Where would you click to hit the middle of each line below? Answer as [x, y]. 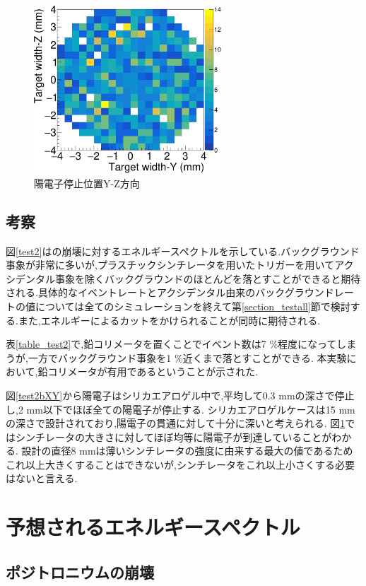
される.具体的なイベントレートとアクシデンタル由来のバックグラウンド [170, 292]
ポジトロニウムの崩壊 [80, 572]
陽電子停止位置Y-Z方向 [87, 183]
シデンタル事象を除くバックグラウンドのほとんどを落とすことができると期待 [183, 278]
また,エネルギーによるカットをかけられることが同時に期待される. [169, 320]
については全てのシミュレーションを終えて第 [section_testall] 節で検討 [193, 306]
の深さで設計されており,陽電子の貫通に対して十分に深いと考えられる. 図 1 [176, 423]
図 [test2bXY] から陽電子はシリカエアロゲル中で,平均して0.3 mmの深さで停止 [180, 395]
